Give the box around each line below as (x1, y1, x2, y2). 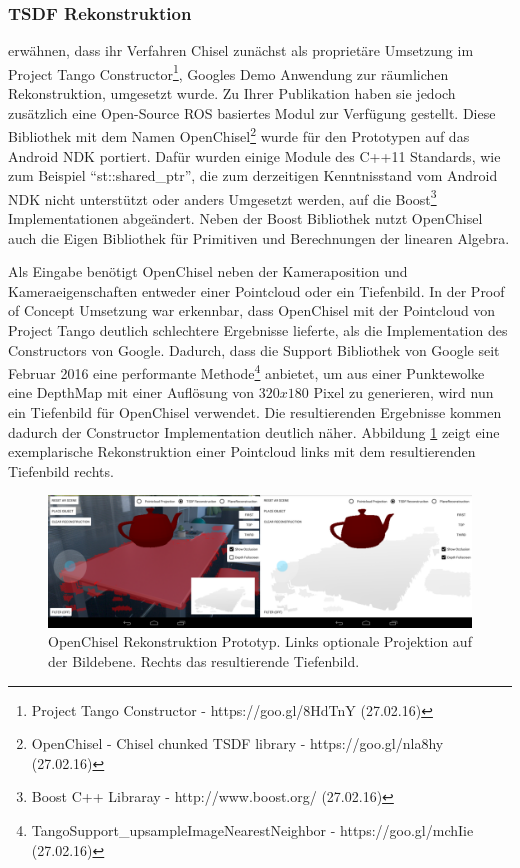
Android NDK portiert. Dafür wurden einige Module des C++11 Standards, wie (8, 145, 501, 166)
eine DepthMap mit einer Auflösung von (8, 382, 255, 403)
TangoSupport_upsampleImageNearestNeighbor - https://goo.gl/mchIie (31, 819, 474, 840)
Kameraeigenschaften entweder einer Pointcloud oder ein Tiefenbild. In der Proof (8, 280, 505, 301)
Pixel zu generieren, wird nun (313, 382, 494, 403)
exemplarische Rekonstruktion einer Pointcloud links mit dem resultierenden (8, 441, 476, 462)
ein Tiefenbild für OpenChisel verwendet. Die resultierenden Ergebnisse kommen (8, 401, 502, 422)
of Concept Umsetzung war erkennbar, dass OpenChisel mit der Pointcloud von (8, 300, 496, 321)
